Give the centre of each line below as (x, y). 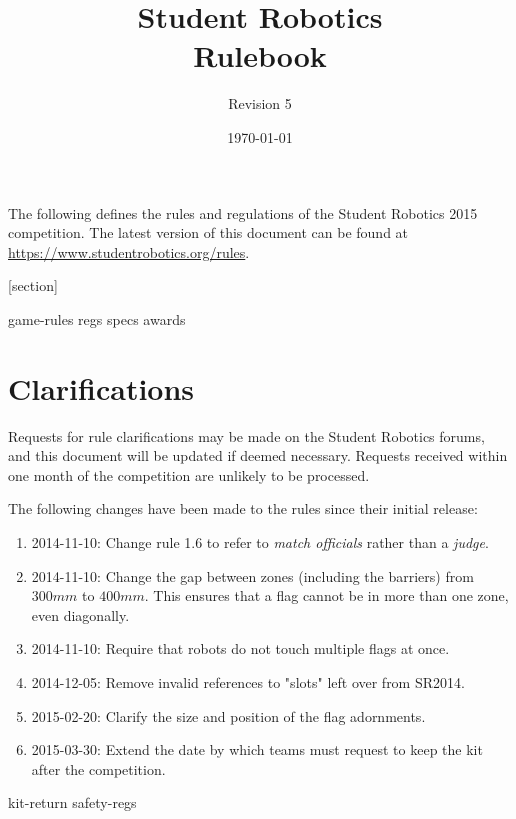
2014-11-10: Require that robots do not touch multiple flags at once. (240, 648)
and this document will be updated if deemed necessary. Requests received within (258, 455)
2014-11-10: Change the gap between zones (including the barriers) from (252, 575)
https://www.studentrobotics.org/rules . (129, 251)
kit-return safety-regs (72, 802)
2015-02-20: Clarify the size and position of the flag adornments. (228, 715)
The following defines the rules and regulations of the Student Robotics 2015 (243, 212)
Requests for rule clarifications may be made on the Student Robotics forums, (246, 435)
